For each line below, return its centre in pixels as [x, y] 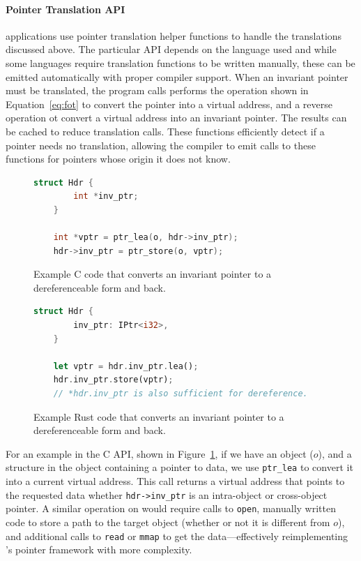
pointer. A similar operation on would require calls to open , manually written [171, 508]
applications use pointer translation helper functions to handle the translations [174, 35]
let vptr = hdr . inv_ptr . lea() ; [126, 366]
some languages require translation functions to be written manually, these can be [180, 62]
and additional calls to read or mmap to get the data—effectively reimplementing [177, 536]
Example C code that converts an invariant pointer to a [153, 274]
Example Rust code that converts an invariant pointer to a [159, 416]
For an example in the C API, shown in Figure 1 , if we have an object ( [160, 453]
